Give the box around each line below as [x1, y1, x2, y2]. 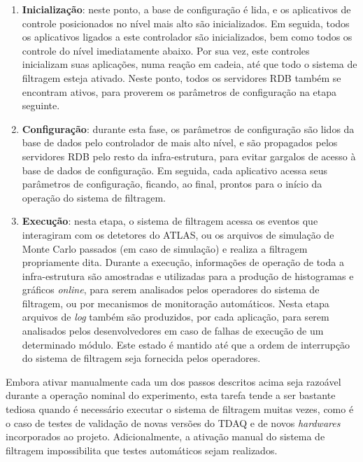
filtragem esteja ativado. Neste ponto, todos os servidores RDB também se [22, 70, 341, 85]
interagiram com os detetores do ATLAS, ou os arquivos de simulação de [22, 227, 334, 241]
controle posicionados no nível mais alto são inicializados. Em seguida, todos [22, 15, 350, 30]
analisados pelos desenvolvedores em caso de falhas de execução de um [22, 323, 324, 338]
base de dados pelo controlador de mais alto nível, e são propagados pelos [22, 135, 338, 150]
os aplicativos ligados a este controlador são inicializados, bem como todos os [22, 29, 353, 44]
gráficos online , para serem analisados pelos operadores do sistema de [22, 282, 320, 297]
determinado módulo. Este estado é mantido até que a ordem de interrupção [22, 337, 350, 351]
